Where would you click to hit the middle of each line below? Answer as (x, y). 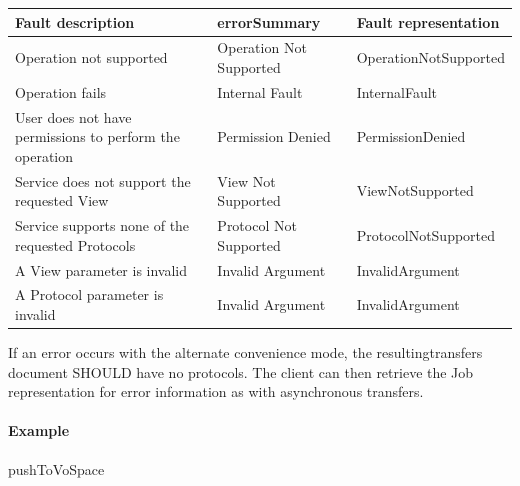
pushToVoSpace (56, 468)
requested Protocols (75, 244)
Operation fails (61, 91)
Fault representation (428, 21)
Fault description (75, 21)
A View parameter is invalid (101, 269)
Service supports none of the (102, 225)
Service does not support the (103, 180)
